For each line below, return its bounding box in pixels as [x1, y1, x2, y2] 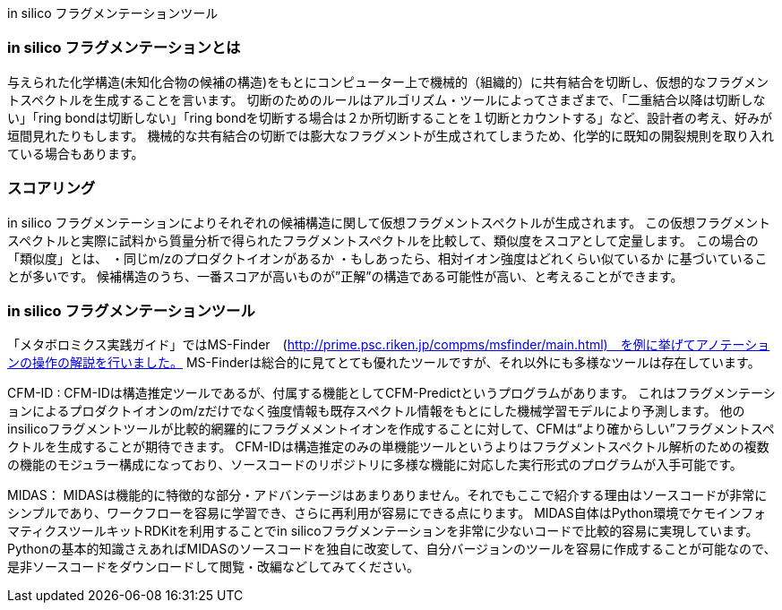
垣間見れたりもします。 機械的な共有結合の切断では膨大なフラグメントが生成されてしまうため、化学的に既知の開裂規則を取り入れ [7, 127, 775, 143]
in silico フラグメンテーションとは [7, 39, 241, 57]
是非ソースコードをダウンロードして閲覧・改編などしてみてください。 [7, 559, 420, 575]
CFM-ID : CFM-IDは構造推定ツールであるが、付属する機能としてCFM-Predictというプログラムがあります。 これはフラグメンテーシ [7, 385, 776, 401]
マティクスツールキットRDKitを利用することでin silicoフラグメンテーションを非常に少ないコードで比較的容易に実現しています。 [7, 523, 759, 539]
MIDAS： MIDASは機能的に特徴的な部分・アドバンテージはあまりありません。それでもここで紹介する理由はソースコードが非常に [7, 487, 768, 503]
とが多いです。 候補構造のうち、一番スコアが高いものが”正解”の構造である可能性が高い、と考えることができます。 [7, 268, 683, 284]
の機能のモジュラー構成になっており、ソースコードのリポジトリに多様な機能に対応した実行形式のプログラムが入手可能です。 [7, 457, 743, 473]
